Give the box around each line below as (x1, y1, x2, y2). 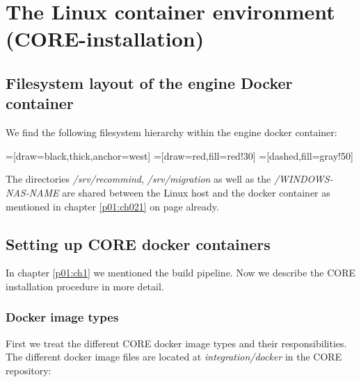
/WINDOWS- (273, 172, 333, 186)
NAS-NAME (6, 185, 59, 199)
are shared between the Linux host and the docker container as (62, 185, 330, 199)
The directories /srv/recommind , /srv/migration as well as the (6, 172, 271, 186)
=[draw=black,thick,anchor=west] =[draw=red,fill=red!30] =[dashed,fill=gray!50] (6, 148, 353, 163)
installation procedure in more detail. (6, 279, 164, 293)
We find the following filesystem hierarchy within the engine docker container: (6, 125, 337, 140)
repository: (6, 363, 51, 377)
